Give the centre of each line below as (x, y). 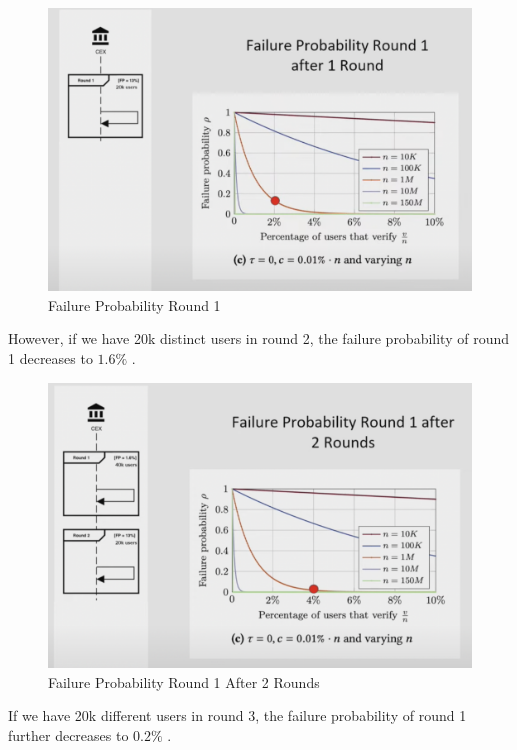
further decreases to (68, 735)
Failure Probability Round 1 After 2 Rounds (184, 681)
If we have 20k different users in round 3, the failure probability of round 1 (237, 715)
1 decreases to (50, 358)
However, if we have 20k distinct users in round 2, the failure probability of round (259, 338)
